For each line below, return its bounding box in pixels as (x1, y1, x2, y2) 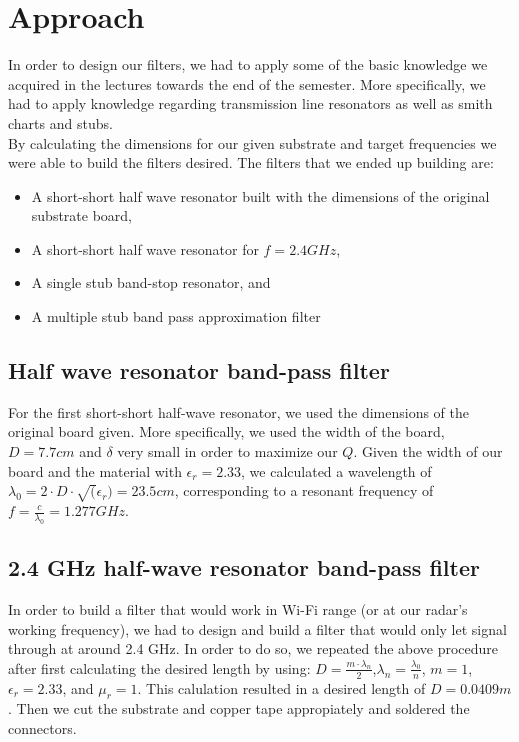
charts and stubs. (8, 112, 113, 133)
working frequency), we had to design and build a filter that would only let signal (8, 618, 507, 639)
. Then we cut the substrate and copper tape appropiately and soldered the (8, 698, 470, 719)
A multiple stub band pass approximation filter (31, 306, 321, 327)
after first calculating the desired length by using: (8, 657, 311, 678)
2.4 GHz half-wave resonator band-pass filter (8, 552, 480, 583)
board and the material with (8, 460, 182, 481)
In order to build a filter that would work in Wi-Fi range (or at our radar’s (8, 598, 468, 619)
